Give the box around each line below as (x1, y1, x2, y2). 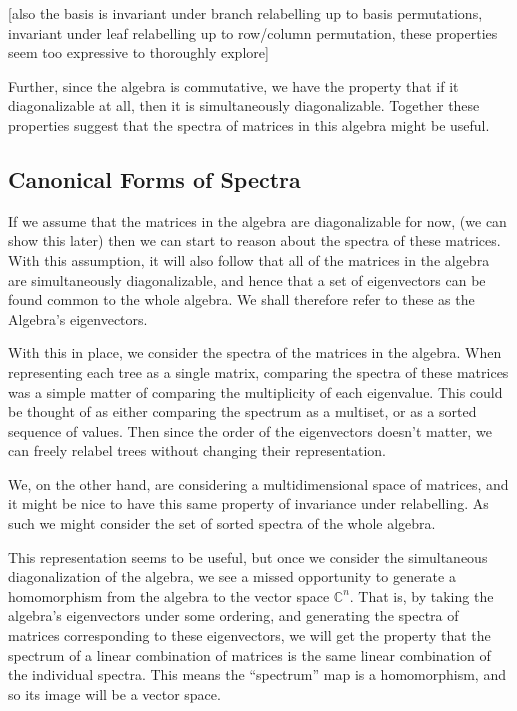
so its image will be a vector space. (8, 683, 221, 704)
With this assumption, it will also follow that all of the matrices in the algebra (8, 249, 490, 270)
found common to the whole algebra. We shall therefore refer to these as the (8, 289, 475, 310)
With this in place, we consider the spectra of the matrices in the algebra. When (8, 342, 502, 363)
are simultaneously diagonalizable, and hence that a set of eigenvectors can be (8, 269, 486, 290)
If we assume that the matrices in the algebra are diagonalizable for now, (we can (8, 210, 507, 231)
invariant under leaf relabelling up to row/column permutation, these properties (8, 22, 498, 43)
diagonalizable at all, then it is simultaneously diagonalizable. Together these (8, 95, 480, 116)
